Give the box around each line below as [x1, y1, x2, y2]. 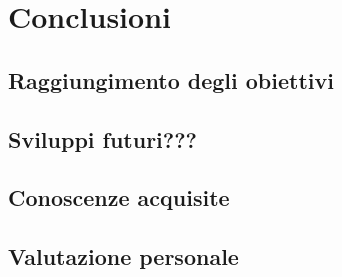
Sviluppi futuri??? [8, 123, 198, 154]
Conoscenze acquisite [8, 182, 230, 213]
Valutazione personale [8, 241, 239, 272]
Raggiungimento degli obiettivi [8, 64, 334, 95]
